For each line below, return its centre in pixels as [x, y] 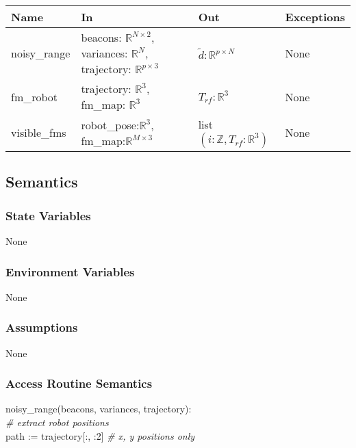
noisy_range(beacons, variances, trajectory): [99, 409]
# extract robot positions [57, 422]
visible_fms [39, 132]
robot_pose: [110, 124]
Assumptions [42, 327]
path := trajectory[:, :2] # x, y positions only [100, 435]
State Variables [48, 215]
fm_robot [35, 96]
